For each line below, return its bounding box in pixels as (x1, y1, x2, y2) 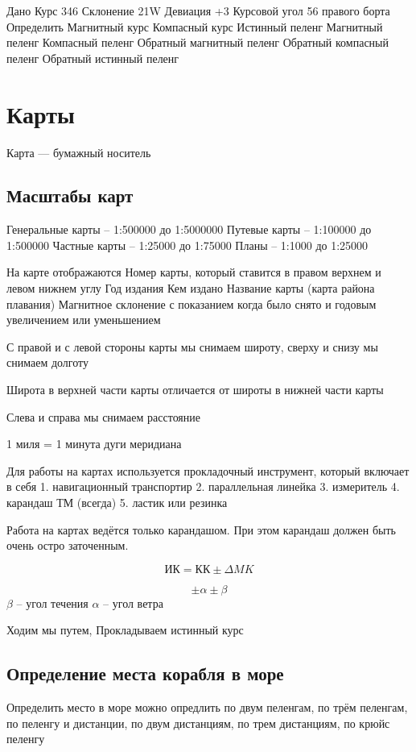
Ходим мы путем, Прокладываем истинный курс (6, 621, 244, 638)
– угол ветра (103, 594, 163, 611)
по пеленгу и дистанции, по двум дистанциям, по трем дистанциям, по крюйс (6, 714, 390, 731)
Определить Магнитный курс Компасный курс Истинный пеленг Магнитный (6, 18, 383, 35)
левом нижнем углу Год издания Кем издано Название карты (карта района (6, 280, 375, 297)
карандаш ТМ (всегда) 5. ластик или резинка (6, 494, 228, 511)
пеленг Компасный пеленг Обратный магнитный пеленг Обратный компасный (6, 34, 389, 51)
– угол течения (16, 594, 89, 611)
